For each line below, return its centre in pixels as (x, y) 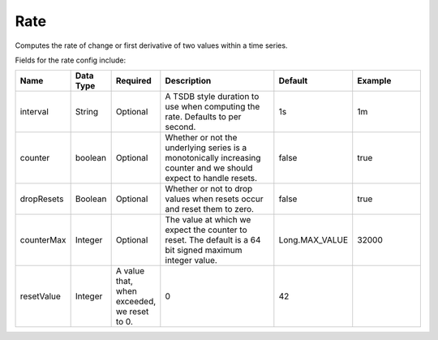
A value (130, 271)
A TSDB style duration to (212, 97)
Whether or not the (201, 138)
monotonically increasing (213, 158)
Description (188, 81)
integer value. (191, 260)
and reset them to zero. (210, 209)
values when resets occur (214, 199)
